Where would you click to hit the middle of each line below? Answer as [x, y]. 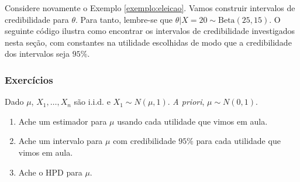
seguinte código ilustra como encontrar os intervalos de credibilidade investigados [150, 31]
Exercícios [29, 79]
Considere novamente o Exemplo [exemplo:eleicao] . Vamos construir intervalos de [150, 8]
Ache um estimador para [63, 121]
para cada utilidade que [238, 141]
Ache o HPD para [50, 172]
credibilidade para [37, 19]
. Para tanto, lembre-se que [124, 19]
